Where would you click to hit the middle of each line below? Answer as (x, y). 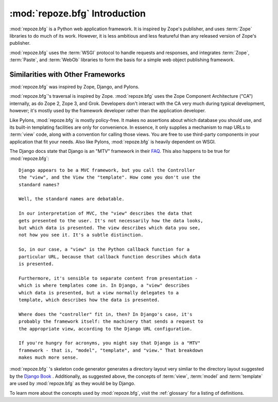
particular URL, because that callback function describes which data (110, 257)
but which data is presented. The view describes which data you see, (110, 228)
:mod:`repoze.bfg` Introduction (78, 13)
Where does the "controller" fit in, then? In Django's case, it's (106, 314)
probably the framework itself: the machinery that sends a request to (111, 321)
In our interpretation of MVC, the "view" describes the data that (106, 213)
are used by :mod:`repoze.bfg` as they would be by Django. (73, 383)
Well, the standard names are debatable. (72, 199)
